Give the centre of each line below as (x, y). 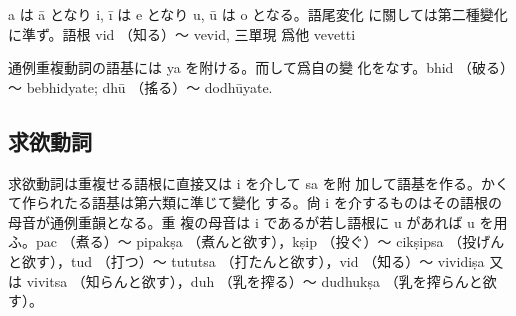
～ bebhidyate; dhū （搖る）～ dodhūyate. (140, 86)
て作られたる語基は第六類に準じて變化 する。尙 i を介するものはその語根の (255, 202)
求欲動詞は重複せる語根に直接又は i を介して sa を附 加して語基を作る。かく (258, 182)
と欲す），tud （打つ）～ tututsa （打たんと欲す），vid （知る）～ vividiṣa (246, 260)
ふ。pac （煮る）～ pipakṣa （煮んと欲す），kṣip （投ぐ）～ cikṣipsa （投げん (256, 241)
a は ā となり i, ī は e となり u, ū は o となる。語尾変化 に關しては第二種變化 (258, 14)
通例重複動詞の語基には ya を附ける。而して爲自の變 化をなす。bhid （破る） (258, 67)
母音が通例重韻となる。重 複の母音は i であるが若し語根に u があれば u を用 (258, 221)
